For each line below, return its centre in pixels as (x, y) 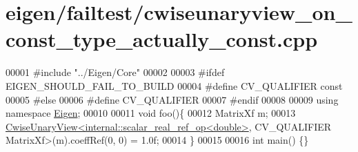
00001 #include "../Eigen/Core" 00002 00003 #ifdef (115, 72)
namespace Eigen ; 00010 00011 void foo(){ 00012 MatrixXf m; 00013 (151, 113)
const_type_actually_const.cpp (162, 39)
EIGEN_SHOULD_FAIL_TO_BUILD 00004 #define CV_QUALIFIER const (174, 85)
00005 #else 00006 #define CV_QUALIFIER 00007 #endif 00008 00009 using (172, 99)
